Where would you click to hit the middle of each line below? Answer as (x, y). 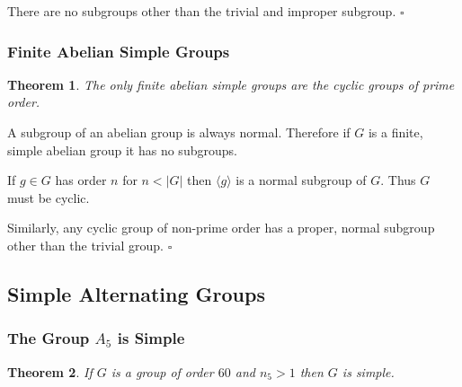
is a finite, (395, 132)
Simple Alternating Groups (136, 293)
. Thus (398, 180)
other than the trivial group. (85, 245)
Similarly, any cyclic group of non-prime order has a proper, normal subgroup (221, 228)
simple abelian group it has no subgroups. (122, 150)
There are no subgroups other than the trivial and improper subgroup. (202, 11)
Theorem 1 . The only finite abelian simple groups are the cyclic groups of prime (231, 84)
